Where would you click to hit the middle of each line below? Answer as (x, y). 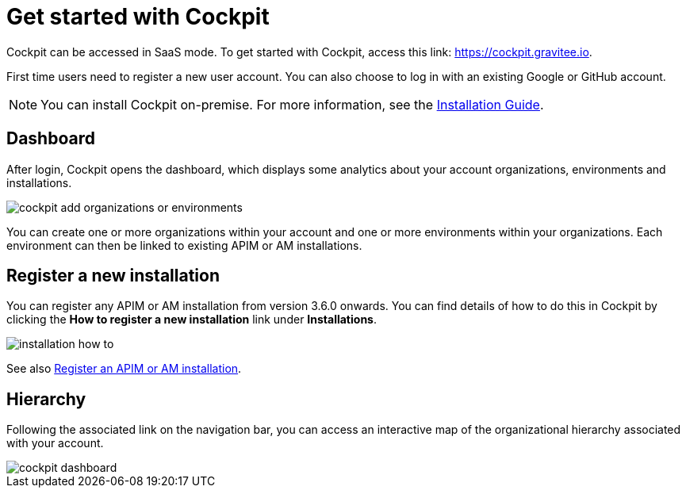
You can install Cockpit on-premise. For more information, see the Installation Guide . (292, 104)
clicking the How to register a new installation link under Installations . (192, 320)
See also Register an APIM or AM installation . (124, 369)
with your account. (55, 443)
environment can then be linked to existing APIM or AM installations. (184, 245)
